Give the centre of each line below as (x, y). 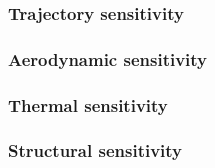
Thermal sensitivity (88, 104)
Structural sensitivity (95, 150)
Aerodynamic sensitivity (108, 58)
